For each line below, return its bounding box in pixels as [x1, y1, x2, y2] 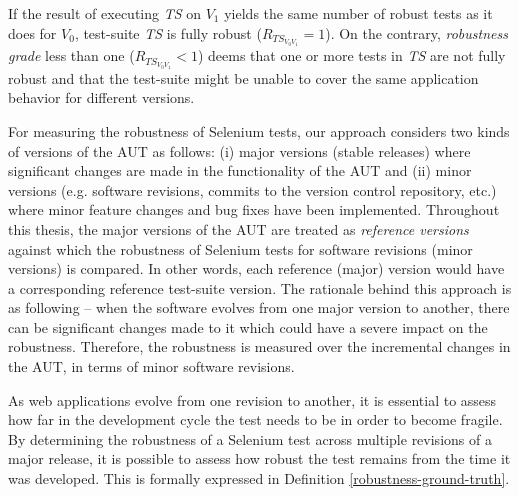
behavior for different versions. [8, 87, 195, 108]
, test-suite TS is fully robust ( [74, 22, 262, 43]
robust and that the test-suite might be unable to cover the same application [8, 67, 479, 88]
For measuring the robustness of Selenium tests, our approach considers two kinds [8, 120, 510, 141]
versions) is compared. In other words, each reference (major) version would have [8, 258, 505, 279]
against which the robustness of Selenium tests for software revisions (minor [8, 238, 473, 259]
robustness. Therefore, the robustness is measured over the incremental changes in [8, 336, 511, 357]
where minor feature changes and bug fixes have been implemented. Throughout [8, 199, 500, 220]
